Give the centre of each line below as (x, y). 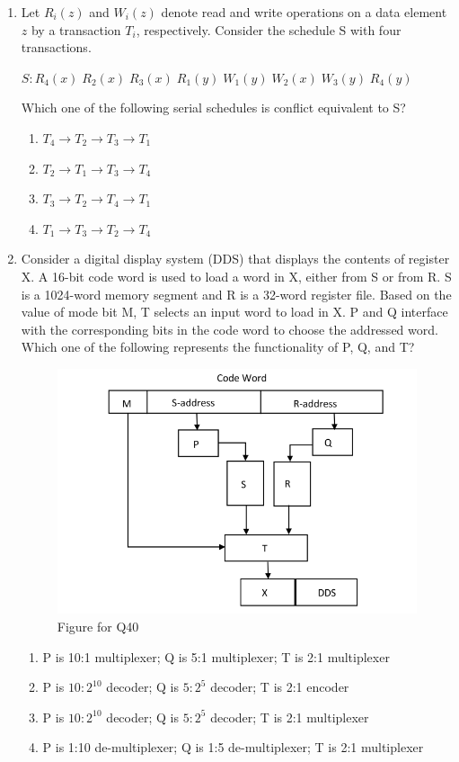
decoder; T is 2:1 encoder (280, 687)
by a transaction (76, 29)
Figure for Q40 (98, 627)
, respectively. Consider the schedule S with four (269, 29)
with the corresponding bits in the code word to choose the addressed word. (229, 329)
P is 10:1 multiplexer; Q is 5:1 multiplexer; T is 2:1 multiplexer (216, 656)
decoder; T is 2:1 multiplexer (290, 717)
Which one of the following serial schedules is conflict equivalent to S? (213, 108)
